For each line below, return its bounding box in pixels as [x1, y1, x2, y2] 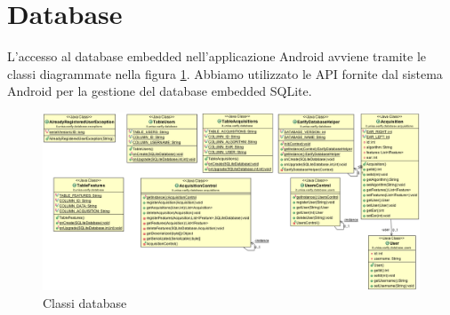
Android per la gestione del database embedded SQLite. [7, 82, 312, 100]
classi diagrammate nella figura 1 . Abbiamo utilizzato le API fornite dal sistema [7, 64, 443, 83]
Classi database [43, 293, 127, 311]
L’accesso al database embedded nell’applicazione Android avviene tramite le [7, 47, 427, 66]
